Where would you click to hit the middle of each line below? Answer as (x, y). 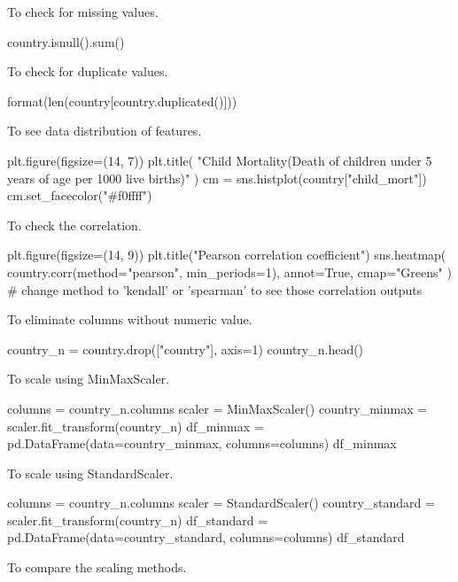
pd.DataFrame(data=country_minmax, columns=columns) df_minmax (202, 443)
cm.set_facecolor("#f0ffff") (80, 195)
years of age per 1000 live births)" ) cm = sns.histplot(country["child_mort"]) (217, 178)
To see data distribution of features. (105, 131)
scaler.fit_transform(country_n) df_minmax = (136, 426)
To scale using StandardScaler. (90, 473)
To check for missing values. (83, 12)
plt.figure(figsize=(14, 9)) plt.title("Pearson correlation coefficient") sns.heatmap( (227, 255)
